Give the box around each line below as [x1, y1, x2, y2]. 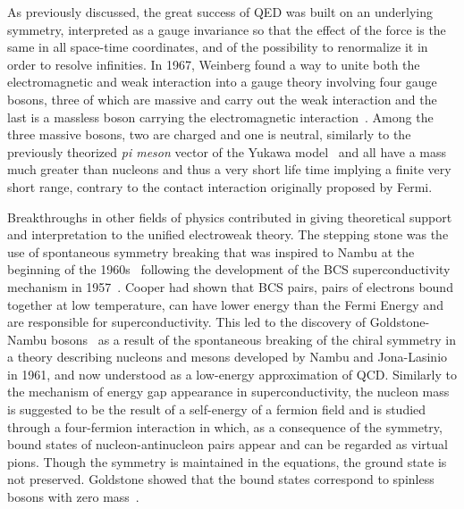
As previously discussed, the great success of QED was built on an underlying [7, 3, 434, 21]
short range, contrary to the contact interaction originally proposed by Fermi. [7, 177, 433, 196]
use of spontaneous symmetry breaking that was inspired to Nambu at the [7, 242, 415, 261]
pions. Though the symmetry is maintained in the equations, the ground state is [7, 452, 447, 471]
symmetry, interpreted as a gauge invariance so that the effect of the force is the [7, 20, 446, 38]
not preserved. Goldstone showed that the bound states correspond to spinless [7, 470, 434, 488]
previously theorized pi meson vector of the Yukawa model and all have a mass [7, 142, 447, 161]
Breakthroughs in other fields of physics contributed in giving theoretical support [7, 207, 452, 226]
